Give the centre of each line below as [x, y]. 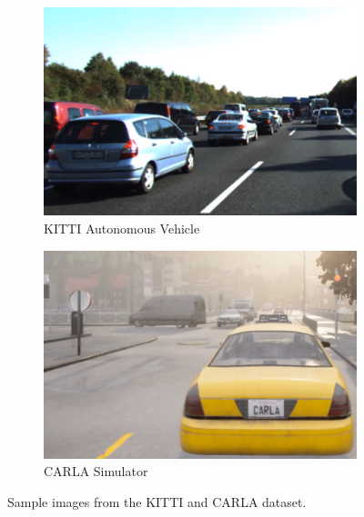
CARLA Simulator [96, 471]
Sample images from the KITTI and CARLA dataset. [157, 502]
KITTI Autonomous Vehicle [122, 228]
